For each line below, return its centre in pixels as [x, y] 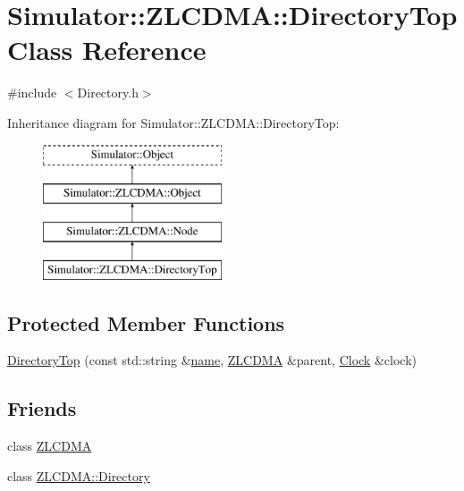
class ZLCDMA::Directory [79, 475]
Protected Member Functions [146, 322]
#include [32, 93]
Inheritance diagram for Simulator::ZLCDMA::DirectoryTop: [173, 122]
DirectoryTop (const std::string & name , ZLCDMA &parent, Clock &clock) [212, 360]
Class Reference [107, 50]
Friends [42, 408]
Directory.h [108, 93]
